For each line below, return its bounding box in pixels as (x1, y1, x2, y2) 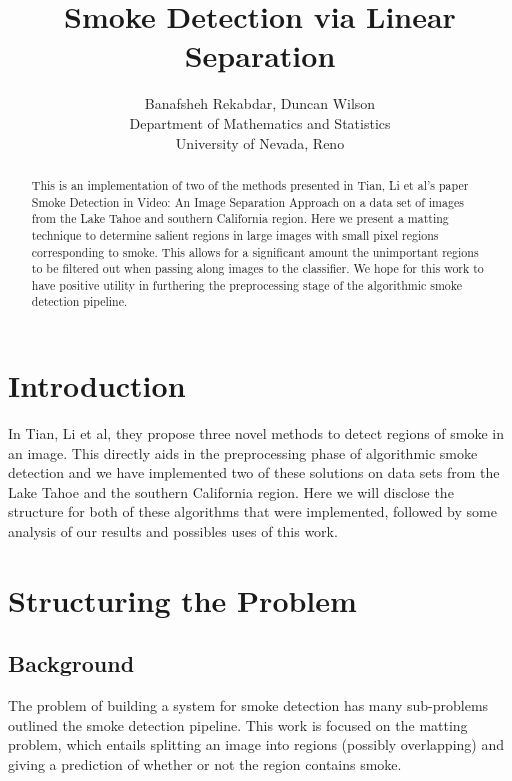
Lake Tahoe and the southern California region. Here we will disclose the (8, 481, 454, 502)
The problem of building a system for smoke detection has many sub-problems (8, 695, 489, 716)
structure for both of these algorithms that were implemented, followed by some (8, 501, 497, 522)
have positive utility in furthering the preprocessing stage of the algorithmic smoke (31, 276, 463, 293)
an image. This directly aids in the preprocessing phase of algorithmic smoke (8, 442, 478, 463)
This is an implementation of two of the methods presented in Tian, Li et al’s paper (31, 176, 469, 193)
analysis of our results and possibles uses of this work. (8, 521, 338, 542)
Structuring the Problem (8, 579, 357, 620)
